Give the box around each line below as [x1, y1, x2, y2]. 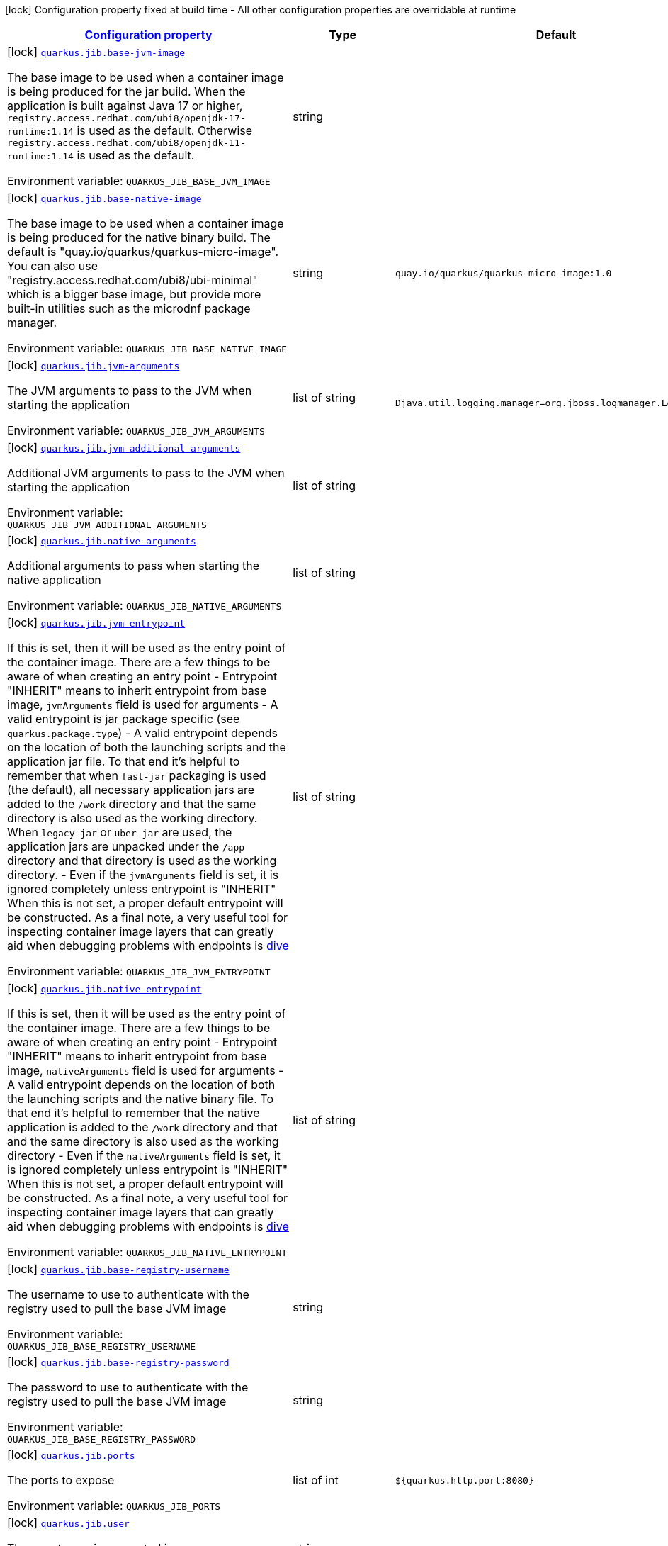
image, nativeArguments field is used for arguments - [7, 1063, 284, 1077]
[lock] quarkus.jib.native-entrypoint [7, 981, 202, 995]
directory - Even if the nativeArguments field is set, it [7, 1148, 281, 1163]
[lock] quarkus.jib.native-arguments [7, 533, 196, 547]
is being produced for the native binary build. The [7, 230, 271, 245]
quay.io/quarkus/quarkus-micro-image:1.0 [395, 267, 612, 279]
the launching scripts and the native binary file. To [7, 1092, 273, 1106]
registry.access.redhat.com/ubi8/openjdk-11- [7, 138, 246, 148]
